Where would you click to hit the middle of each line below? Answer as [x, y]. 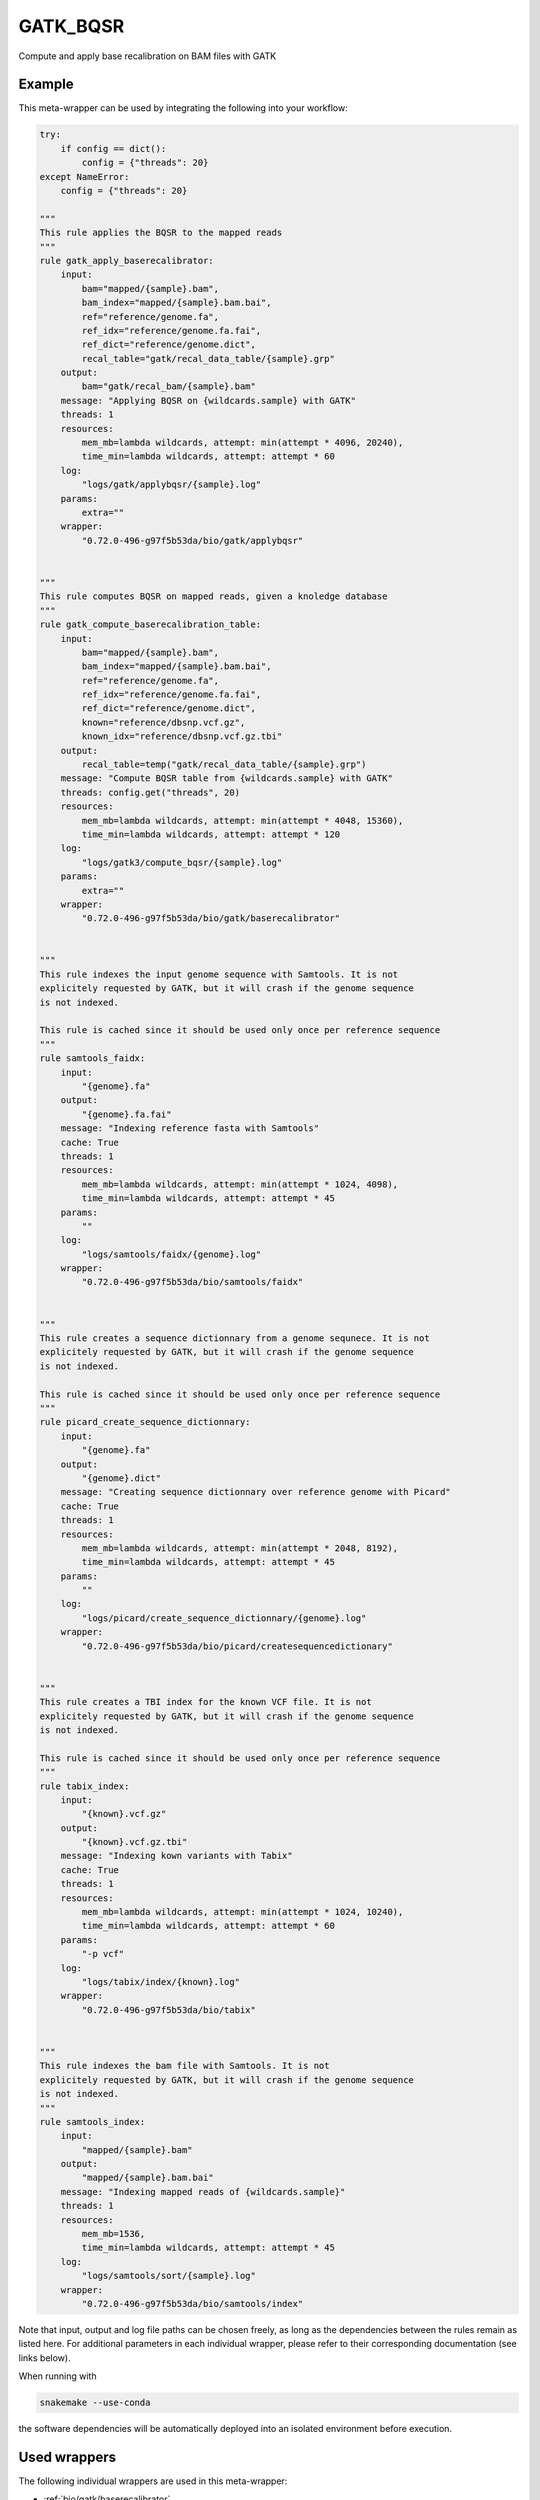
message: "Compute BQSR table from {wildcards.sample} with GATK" [227, 778]
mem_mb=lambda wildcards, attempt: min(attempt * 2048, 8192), [240, 1548]
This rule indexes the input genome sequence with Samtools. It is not [219, 974]
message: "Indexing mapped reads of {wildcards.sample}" [203, 2191]
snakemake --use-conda [95, 2403]
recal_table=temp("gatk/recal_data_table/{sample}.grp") [224, 764]
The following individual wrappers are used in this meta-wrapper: [153, 2481]
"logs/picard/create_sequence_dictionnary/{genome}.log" [224, 1618]
